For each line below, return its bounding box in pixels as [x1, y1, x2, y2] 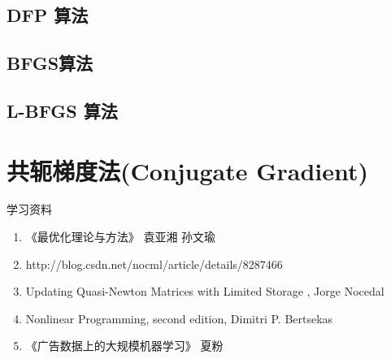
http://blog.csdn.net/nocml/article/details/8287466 [25, 255, 283, 272]
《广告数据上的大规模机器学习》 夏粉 [25, 337, 224, 354]
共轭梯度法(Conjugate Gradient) [7, 154, 369, 187]
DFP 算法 [7, 2, 89, 28]
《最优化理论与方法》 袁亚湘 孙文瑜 [25, 228, 216, 245]
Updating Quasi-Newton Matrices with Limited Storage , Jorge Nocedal [25, 283, 384, 300]
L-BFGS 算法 [7, 97, 118, 123]
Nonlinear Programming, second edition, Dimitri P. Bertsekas [25, 309, 333, 327]
